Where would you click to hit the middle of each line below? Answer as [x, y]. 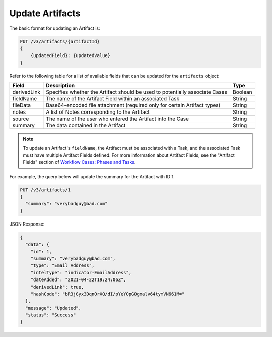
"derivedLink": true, [57, 287]
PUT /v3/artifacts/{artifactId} [60, 41]
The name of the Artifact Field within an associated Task [113, 99]
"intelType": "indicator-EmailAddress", [81, 273]
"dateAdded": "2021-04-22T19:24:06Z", [78, 280]
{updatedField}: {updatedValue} [71, 56]
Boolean [243, 92]
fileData [22, 105]
